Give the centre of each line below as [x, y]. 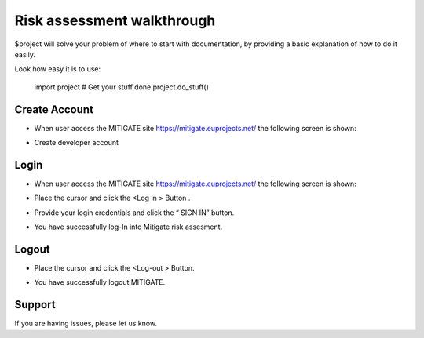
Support [35, 305]
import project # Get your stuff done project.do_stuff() [122, 87]
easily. [25, 54]
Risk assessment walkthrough [115, 20]
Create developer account [77, 143]
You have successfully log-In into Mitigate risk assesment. [128, 227]
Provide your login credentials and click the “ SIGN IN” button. [134, 213]
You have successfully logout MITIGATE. [100, 282]
